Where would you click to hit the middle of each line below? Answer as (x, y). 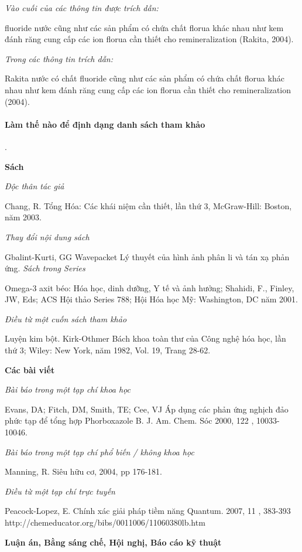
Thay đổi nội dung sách (47, 236)
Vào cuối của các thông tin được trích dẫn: (82, 8)
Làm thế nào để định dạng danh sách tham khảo (105, 124)
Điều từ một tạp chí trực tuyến (60, 491)
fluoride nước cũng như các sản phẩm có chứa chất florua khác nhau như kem (144, 27)
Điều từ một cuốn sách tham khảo (66, 318)
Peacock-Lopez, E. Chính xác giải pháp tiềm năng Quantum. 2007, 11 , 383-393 (148, 511)
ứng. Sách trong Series (45, 268)
